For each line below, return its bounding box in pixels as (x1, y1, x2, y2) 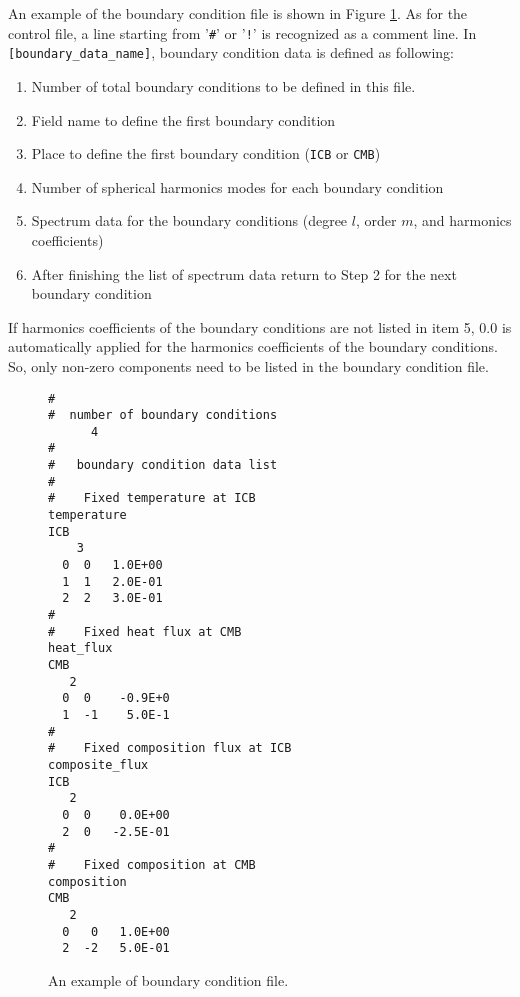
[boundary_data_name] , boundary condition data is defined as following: (8, 42, 454, 63)
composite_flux (48, 757, 149, 772)
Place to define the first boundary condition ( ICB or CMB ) (31, 143, 381, 164)
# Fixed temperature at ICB (48, 491, 256, 506)
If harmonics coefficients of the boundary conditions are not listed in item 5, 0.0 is (8, 316, 512, 337)
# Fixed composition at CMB (48, 857, 256, 872)
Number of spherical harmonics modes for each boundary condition (31, 176, 444, 197)
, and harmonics (413, 210, 512, 231)
